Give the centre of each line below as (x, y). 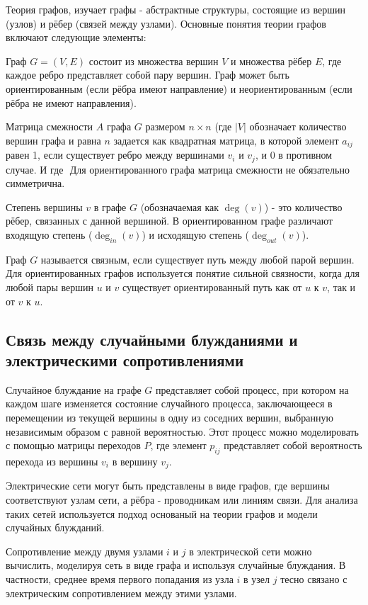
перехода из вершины (52, 461)
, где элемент (178, 445)
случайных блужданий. (55, 527)
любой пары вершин (50, 287)
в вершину (135, 461)
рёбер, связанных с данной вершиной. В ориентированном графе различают (169, 221)
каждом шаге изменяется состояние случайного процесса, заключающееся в (169, 403)
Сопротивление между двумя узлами (85, 551)
